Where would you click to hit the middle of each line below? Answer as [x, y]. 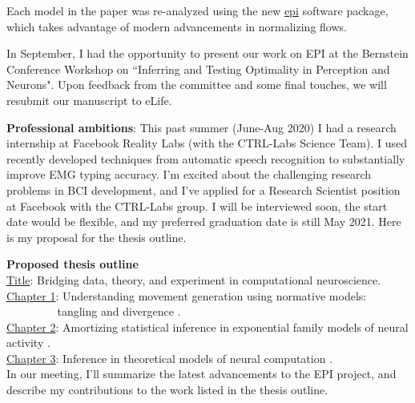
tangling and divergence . [119, 311]
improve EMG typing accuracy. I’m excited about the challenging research [189, 174]
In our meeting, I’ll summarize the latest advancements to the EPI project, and [201, 374]
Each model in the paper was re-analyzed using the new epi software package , [197, 10]
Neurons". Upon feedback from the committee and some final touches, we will [197, 85]
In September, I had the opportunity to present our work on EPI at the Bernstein [207, 53]
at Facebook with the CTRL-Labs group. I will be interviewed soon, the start [197, 206]
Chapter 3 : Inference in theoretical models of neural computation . [170, 358]
